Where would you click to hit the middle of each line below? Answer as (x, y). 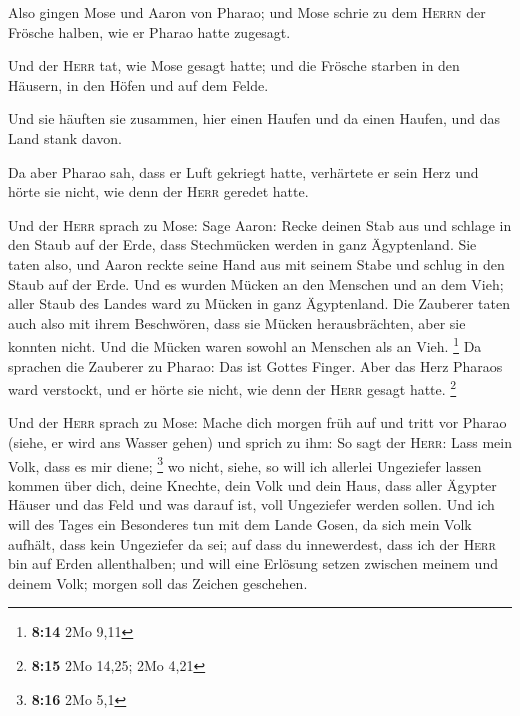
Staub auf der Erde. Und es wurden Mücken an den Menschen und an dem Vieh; (256, 283)
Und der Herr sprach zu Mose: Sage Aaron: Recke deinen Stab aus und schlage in (260, 224)
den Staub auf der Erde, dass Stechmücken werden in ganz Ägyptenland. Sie (242, 244)
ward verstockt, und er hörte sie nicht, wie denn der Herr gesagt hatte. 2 (232, 387)
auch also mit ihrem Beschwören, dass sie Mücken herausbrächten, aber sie (237, 322)
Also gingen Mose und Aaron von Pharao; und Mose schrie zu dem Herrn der (247, 12)
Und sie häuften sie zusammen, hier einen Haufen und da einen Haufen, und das (254, 118)
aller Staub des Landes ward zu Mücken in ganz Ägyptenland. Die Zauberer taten (259, 303)
